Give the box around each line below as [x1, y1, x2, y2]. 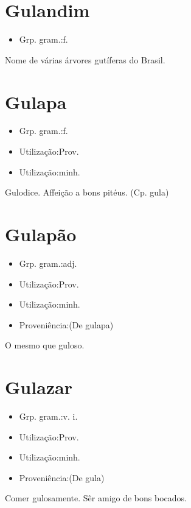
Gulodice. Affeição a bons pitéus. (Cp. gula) [5, 186, 169, 199]
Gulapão [5, 222, 77, 246]
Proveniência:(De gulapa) [19, 318, 114, 331]
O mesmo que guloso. [5, 339, 85, 351]
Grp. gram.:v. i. [19, 410, 78, 423]
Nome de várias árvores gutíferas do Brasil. [5, 53, 165, 66]
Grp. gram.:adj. [19, 256, 77, 269]
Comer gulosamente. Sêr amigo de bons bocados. [5, 492, 187, 504]
